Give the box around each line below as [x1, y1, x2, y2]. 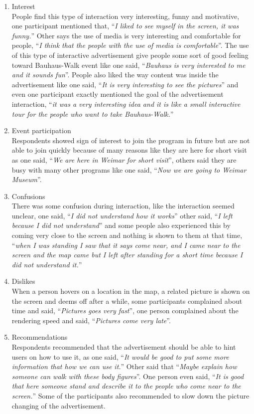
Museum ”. [11, 174, 42, 185]
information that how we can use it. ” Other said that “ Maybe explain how [11, 361, 237, 372]
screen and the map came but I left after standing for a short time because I [11, 249, 243, 260]
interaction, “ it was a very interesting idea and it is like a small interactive [11, 98, 241, 109]
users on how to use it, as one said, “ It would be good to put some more [11, 351, 229, 362]
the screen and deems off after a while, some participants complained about [11, 295, 243, 306]
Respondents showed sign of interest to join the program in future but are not [11, 135, 250, 145]
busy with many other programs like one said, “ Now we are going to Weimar [11, 164, 247, 175]
